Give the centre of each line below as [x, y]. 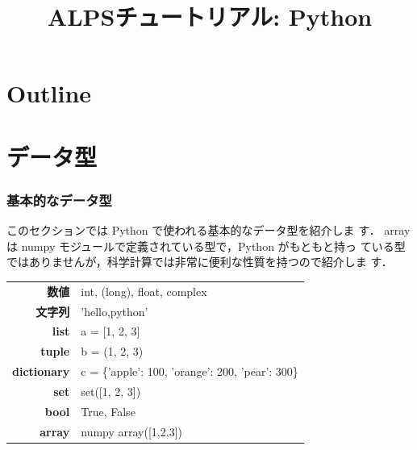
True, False [108, 411]
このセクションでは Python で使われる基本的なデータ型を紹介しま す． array [208, 230]
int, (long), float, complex [144, 291]
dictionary [41, 371]
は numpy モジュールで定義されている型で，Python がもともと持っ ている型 [206, 246]
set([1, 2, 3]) [111, 391]
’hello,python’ [115, 311]
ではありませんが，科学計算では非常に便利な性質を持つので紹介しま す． [200, 262]
